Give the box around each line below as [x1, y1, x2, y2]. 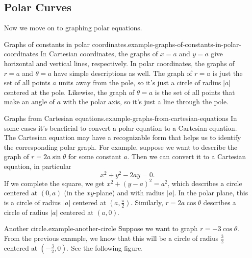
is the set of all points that [154, 87, 235, 97]
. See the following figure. [67, 242, 143, 253]
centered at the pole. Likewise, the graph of [4, 87, 134, 97]
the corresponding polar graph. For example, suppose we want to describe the [4, 141, 237, 152]
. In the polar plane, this [174, 188, 248, 198]
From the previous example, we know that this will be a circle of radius [4, 233, 219, 243]
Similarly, [135, 197, 163, 207]
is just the [212, 68, 243, 78]
